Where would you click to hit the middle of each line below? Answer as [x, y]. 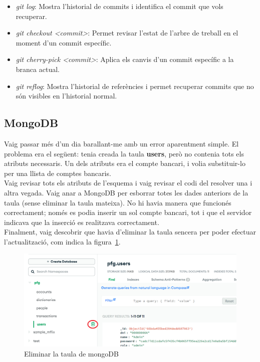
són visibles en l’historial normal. [66, 96]
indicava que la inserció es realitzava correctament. [82, 222]
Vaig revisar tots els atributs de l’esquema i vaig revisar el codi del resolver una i [128, 183]
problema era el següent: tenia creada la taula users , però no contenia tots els [124, 153]
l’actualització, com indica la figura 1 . [62, 241]
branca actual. [38, 69]
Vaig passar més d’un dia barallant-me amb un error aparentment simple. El [121, 143]
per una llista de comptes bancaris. [58, 173]
